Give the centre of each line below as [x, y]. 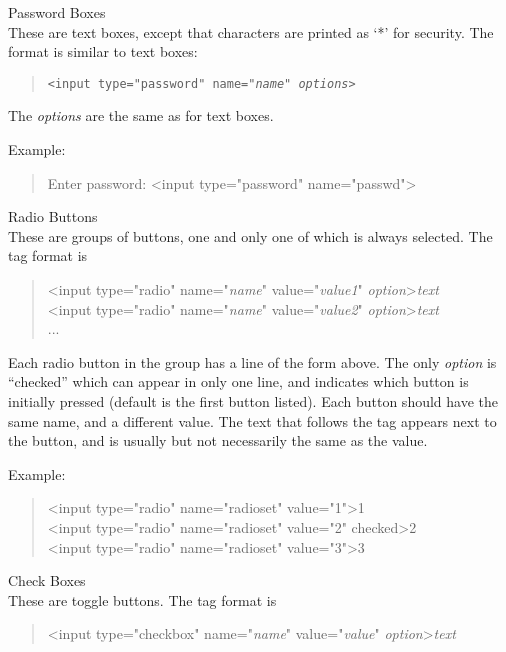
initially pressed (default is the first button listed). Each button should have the [253, 400]
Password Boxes [57, 12]
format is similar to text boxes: [103, 51]
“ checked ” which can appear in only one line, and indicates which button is [238, 381]
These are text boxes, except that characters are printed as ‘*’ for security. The [251, 31]
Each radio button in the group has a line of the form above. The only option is [252, 361]
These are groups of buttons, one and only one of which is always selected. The [250, 235]
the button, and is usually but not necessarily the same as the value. [218, 440]
